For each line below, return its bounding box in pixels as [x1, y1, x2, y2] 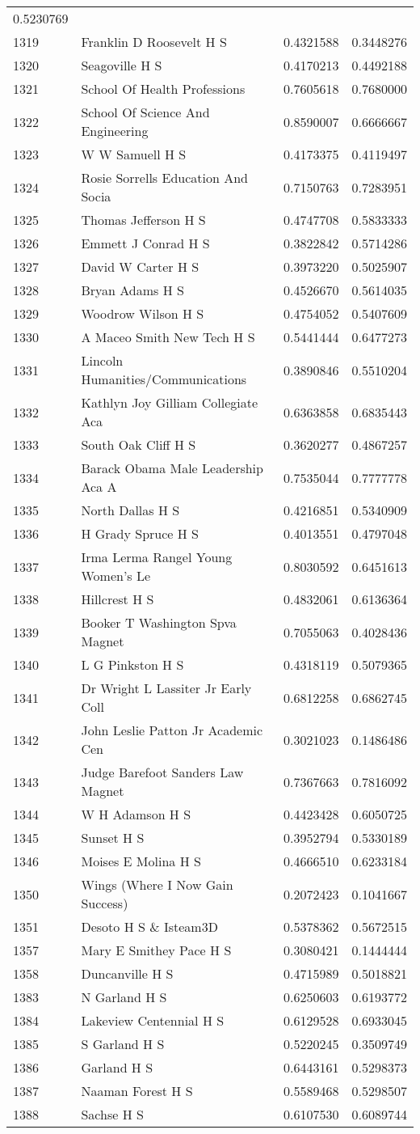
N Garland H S [81, 988, 167, 1006]
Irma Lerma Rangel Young [81, 548, 233, 566]
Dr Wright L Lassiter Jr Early [81, 679, 252, 697]
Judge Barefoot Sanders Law [81, 763, 244, 781]
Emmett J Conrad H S [81, 234, 210, 252]
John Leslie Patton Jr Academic [81, 721, 263, 739]
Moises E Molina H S [81, 852, 201, 870]
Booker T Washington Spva [81, 613, 237, 632]
